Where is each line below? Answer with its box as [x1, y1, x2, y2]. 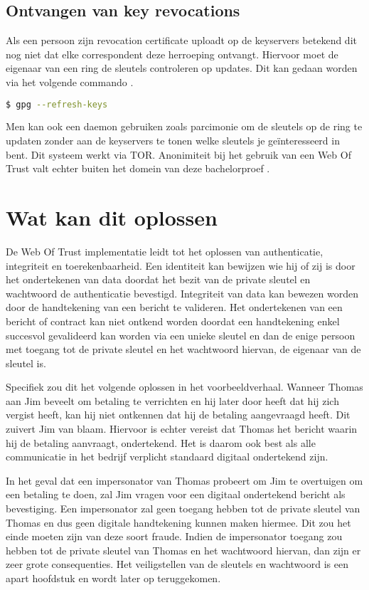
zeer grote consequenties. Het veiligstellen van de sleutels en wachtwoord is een [6, 557, 348, 571]
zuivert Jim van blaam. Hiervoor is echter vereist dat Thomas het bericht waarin [6, 421, 358, 436]
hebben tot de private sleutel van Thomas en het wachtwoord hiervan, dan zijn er [6, 542, 361, 557]
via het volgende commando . [6, 74, 134, 89]
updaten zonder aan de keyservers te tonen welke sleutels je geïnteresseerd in [6, 133, 340, 148]
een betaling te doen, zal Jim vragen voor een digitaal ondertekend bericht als [6, 487, 346, 502]
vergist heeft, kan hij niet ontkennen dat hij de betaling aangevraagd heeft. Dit [6, 407, 351, 422]
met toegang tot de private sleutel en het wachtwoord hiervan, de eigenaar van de [6, 342, 361, 357]
